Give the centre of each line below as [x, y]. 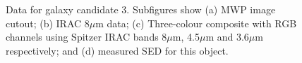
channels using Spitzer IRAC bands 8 [86, 37]
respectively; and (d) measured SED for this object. [117, 50]
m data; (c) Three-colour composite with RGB [196, 23]
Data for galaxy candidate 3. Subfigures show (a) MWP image [141, 9]
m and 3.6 [227, 37]
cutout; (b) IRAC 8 [48, 23]
